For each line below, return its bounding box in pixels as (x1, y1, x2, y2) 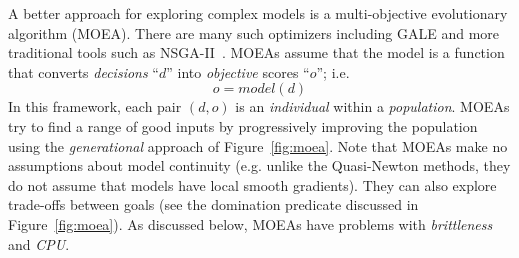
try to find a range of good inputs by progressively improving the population (8, 115, 478, 136)
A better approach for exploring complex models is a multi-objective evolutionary (8, 3, 508, 23)
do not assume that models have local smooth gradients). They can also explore (8, 174, 497, 195)
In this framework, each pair (8, 96, 182, 117)
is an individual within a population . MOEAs (235, 96, 510, 117)
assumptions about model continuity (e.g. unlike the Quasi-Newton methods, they (8, 155, 511, 176)
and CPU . (8, 233, 70, 254)
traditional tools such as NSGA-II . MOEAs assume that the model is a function (8, 42, 505, 63)
